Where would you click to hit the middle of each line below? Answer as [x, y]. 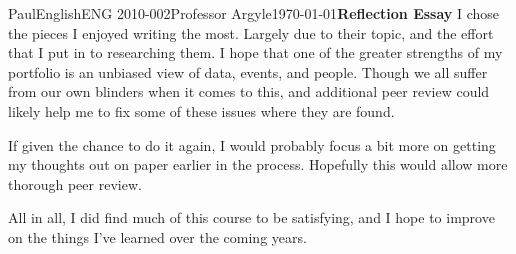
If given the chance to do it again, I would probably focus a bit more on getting [252, 144]
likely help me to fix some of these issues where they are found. [201, 110]
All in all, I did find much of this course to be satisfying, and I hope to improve [251, 217]
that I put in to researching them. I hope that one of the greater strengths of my [255, 52]
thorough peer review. [75, 183]
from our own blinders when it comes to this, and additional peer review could [249, 91]
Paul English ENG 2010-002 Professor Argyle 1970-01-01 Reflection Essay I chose [254, 13]
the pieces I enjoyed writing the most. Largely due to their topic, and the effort [251, 32]
